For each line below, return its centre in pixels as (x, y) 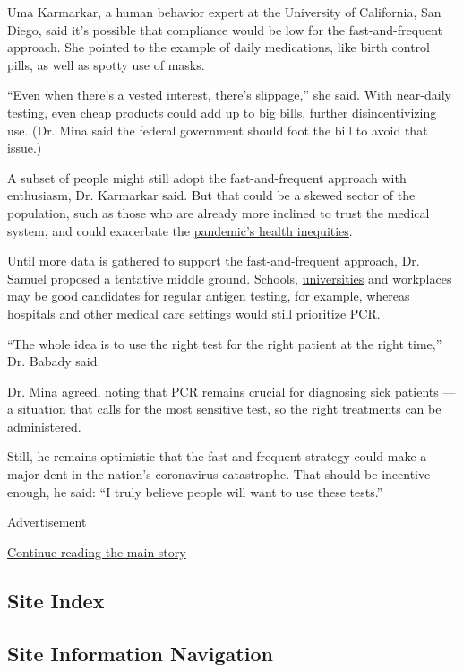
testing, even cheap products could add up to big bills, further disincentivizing (222, 112)
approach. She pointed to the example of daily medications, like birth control (219, 47)
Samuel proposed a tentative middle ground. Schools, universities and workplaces (230, 278)
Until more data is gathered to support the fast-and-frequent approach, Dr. (214, 261)
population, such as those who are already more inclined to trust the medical (219, 212)
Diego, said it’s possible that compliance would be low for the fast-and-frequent (225, 29)
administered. (44, 426)
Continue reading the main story (97, 551)
